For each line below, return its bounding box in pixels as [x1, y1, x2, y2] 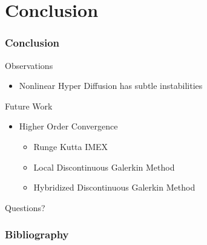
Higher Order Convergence [19, 120, 118, 132]
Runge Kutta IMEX [33, 140, 108, 152]
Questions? [5, 201, 45, 214]
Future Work [5, 99, 53, 112]
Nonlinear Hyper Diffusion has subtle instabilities [19, 79, 203, 92]
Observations [5, 59, 53, 71]
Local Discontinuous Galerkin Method [33, 160, 175, 173]
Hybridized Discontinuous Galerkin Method [33, 181, 195, 194]
